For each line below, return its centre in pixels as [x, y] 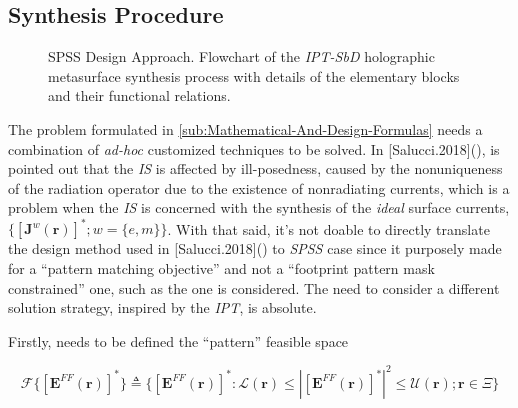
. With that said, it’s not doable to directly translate [328, 228]
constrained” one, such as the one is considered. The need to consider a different [254, 287]
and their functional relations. [139, 95]
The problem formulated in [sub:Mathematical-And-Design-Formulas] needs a [245, 128]
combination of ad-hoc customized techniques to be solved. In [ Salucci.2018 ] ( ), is [254, 148]
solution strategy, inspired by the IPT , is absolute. [162, 307]
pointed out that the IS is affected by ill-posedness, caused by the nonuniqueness [255, 168]
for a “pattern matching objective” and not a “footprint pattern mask [221, 268]
